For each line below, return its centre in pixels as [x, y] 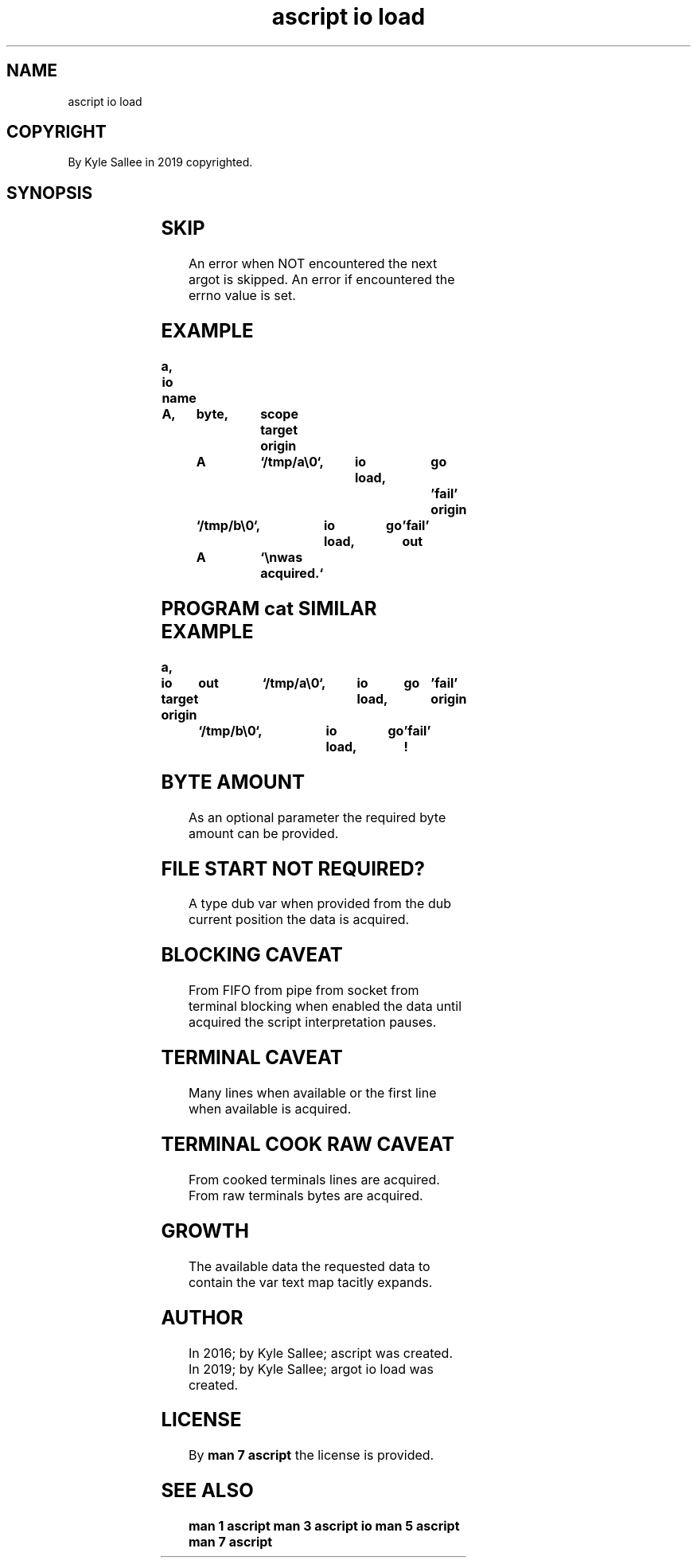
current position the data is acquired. [299, 920]
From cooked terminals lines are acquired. [314, 1179]
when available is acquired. [270, 1109]
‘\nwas [282, 557]
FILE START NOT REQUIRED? [293, 868]
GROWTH [205, 1231]
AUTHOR [202, 1317]
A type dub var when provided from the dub [319, 904]
